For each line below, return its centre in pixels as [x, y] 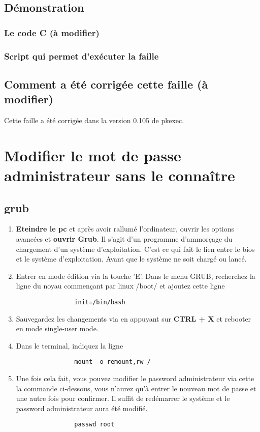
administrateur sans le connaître [120, 175]
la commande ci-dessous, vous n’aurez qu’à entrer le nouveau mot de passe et [136, 388]
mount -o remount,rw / [112, 362]
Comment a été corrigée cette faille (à [106, 84]
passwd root [94, 425]
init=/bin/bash [100, 302]
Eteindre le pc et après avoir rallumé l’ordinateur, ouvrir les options [125, 229]
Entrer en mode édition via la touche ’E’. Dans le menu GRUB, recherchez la [136, 276]
